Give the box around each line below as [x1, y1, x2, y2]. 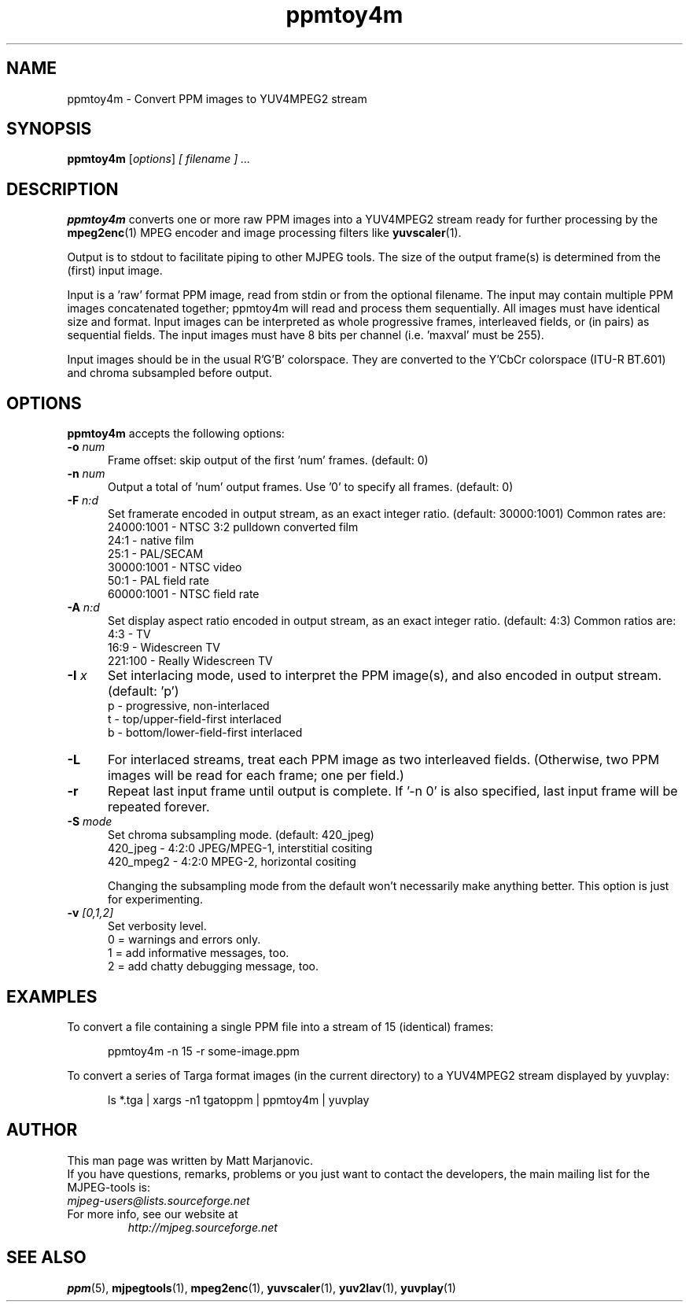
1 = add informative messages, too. [108, 946, 289, 960]
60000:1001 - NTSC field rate [108, 587, 260, 601]
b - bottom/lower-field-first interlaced [108, 726, 303, 740]
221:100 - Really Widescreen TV [108, 654, 273, 668]
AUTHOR [6, 1120, 78, 1140]
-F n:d [67, 493, 98, 508]
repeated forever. [107, 799, 210, 815]
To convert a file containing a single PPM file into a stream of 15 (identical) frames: [67, 1019, 494, 1033]
